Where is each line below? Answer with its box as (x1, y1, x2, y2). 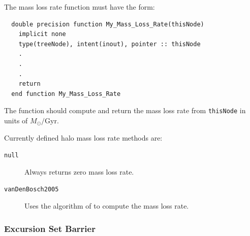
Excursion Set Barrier (4, 222, 96, 234)
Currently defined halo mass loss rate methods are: (4, 132, 163, 143)
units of (4, 115, 28, 125)
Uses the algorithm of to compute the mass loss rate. (24, 200, 189, 211)
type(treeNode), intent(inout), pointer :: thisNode (18, 40, 201, 48)
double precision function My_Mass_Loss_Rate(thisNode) (11, 20, 204, 28)
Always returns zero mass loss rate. (24, 166, 134, 177)
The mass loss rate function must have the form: (4, 2, 155, 12)
